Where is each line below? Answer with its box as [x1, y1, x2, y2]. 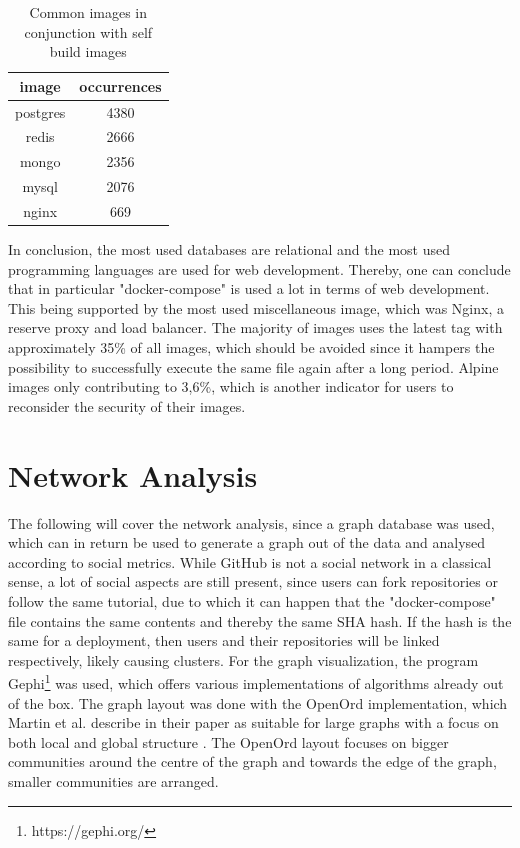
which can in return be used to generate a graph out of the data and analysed [8, 532, 486, 553]
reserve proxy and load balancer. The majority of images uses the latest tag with [8, 317, 503, 338]
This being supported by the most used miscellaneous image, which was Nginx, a [8, 297, 504, 318]
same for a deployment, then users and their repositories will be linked [8, 630, 440, 651]
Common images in [29, 2, 148, 22]
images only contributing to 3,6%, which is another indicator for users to [8, 376, 454, 397]
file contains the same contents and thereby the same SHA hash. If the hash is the [8, 610, 512, 631]
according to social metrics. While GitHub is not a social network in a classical [8, 551, 492, 572]
